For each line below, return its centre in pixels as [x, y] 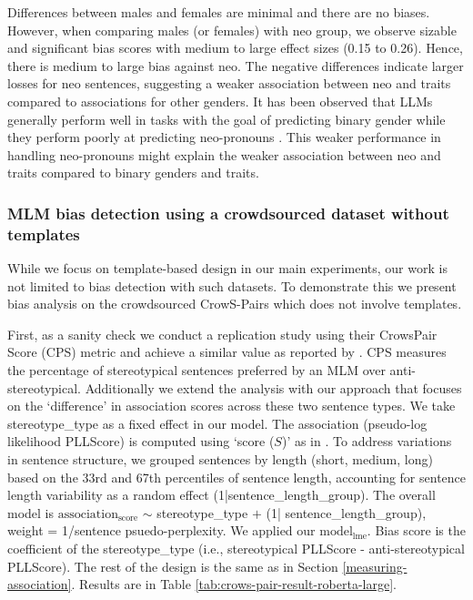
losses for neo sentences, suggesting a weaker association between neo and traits [229, 83]
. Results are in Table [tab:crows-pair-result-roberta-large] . [234, 584]
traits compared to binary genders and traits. [133, 173]
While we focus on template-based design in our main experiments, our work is [227, 268]
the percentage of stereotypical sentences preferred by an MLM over [196, 370]
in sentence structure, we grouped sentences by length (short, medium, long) [220, 459]
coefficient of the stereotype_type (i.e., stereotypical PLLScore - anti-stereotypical [236, 548]
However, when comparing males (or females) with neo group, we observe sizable [232, 30]
